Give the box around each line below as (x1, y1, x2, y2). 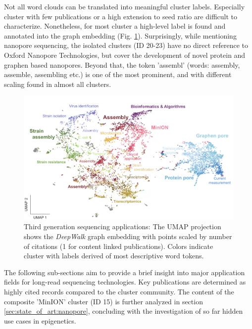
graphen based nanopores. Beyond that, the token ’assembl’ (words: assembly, (4, 59, 240, 70)
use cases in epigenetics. (4, 315, 76, 326)
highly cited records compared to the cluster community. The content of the (4, 286, 234, 296)
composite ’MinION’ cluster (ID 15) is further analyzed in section (4, 296, 203, 306)
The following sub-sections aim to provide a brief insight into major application (4, 267, 245, 277)
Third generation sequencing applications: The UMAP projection (24, 221, 221, 232)
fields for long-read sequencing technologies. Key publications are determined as (4, 277, 246, 287)
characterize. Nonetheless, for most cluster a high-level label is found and (4, 21, 226, 31)
